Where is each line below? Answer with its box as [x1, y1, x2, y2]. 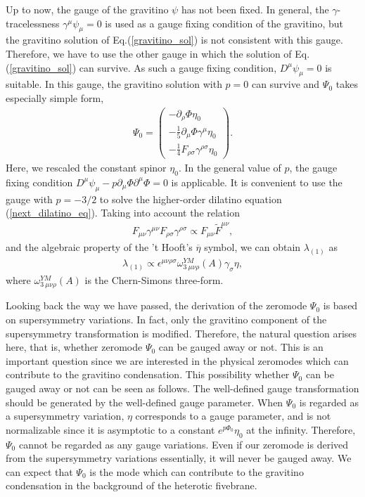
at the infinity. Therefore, [246, 422, 356, 437]
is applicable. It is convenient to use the [171, 174, 342, 189]
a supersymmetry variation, [6, 408, 124, 423]
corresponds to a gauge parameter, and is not [135, 408, 331, 423]
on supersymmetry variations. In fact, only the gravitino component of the [6, 312, 327, 327]
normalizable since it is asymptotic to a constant [6, 422, 215, 437]
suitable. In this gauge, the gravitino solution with [6, 77, 222, 91]
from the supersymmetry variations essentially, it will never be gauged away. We [6, 451, 352, 465]
